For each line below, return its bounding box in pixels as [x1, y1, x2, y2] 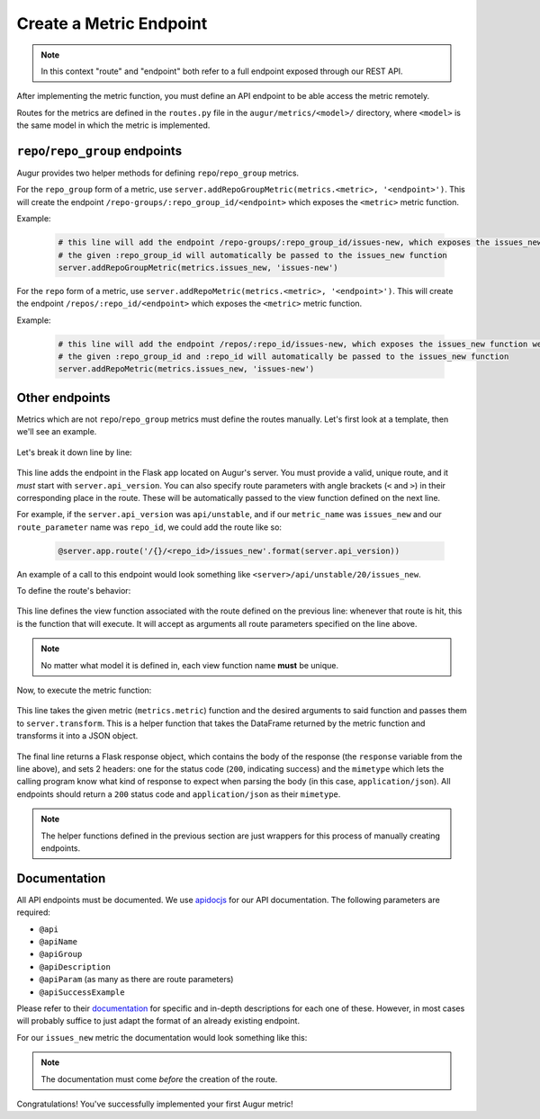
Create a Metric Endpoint [16, 13, 208, 33]
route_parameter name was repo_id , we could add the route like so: [16, 522, 283, 533]
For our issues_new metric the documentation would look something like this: [16, 1032, 308, 1043]
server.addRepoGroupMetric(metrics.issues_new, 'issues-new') [58, 262, 338, 273]
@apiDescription [39, 962, 112, 971]
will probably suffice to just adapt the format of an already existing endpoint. [16, 1016, 301, 1026]
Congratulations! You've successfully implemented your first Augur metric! [16, 1098, 294, 1109]
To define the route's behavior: [16, 586, 131, 596]
